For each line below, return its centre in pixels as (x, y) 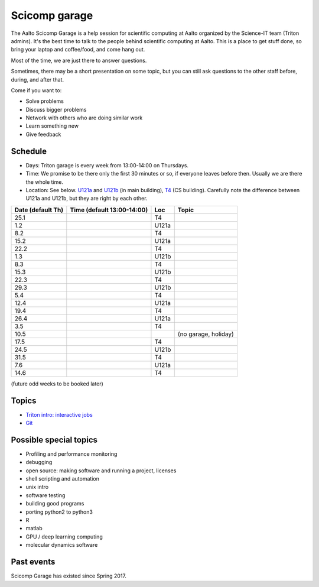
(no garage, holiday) (206, 334)
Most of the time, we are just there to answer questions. (79, 60)
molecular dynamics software (62, 545)
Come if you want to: (36, 90)
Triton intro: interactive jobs (59, 414)
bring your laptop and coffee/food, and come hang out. (78, 50)
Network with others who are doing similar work (84, 118)
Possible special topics (54, 440)
